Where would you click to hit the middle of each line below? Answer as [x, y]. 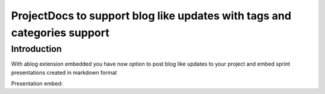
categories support [60, 33]
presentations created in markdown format [64, 72]
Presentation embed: [37, 83]
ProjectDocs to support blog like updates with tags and [151, 16]
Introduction [36, 49]
